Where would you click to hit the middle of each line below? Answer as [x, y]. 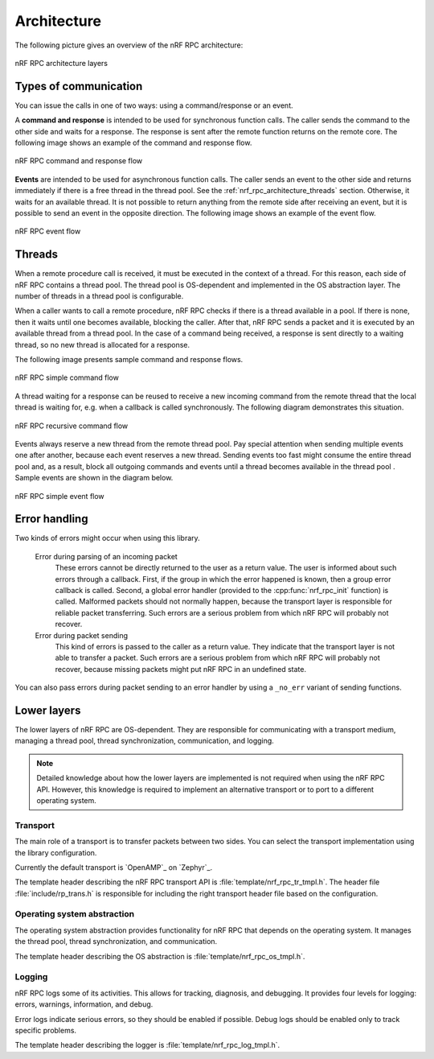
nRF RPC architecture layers [61, 63]
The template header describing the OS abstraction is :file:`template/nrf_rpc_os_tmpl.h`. [160, 956]
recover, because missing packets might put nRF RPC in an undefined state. [181, 669]
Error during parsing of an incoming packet [106, 556]
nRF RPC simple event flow [59, 496]
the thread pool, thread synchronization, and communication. [116, 942]
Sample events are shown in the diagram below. [94, 478]
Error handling [51, 519]
